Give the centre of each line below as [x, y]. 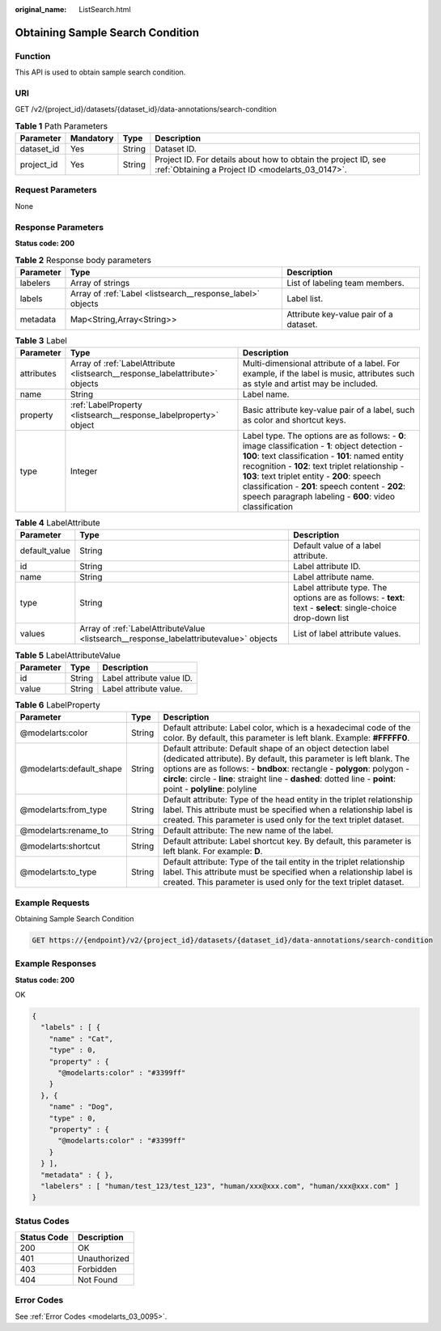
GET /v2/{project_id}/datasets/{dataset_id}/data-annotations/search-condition [146, 109]
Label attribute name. [333, 577]
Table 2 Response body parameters [83, 260]
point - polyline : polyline [210, 789]
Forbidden [97, 1269]
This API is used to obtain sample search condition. [100, 72]
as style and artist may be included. [311, 384]
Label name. [266, 394]
